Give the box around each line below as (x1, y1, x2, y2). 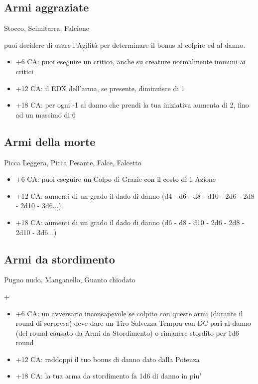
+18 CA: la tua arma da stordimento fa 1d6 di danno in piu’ (15, 371, 202, 381)
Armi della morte (4, 133, 96, 149)
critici (15, 66, 33, 76)
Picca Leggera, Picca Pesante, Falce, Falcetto (4, 157, 141, 167)
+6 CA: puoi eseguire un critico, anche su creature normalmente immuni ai (15, 56, 246, 67)
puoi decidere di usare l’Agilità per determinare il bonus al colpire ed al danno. (4, 39, 246, 50)
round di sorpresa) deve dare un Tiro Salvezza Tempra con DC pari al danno (15, 318, 251, 328)
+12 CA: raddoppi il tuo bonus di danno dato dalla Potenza (15, 354, 200, 364)
